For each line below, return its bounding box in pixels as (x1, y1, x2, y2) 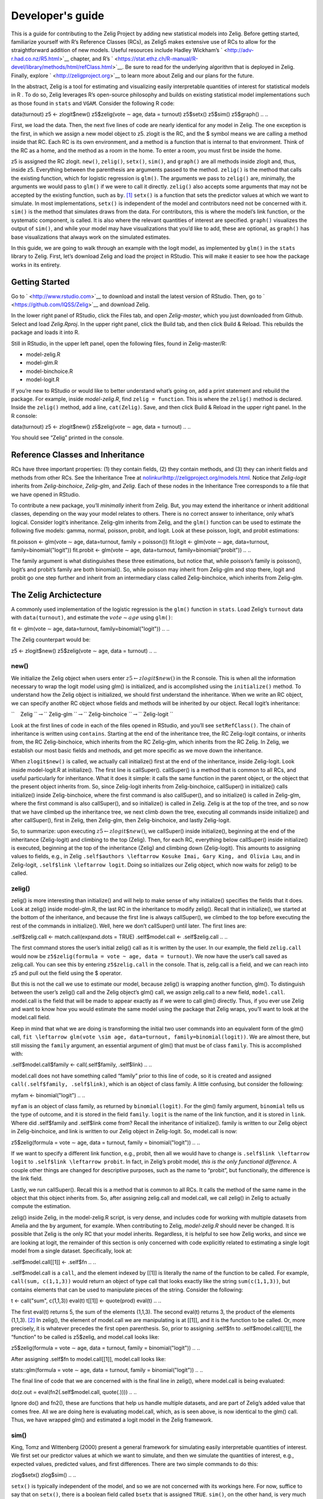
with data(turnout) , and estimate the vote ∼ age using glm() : (11, 614, 173, 621)
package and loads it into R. (11, 329, 80, 336)
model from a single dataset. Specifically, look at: (11, 1247, 133, 1254)
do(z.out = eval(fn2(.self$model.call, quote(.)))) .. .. (11, 1388, 137, 1395)
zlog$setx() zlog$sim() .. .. (11, 1471, 77, 1479)
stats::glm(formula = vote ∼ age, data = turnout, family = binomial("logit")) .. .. (11, 1366, 203, 1373)
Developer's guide (11, 9, 105, 22)
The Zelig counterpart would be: (11, 636, 91, 643)
